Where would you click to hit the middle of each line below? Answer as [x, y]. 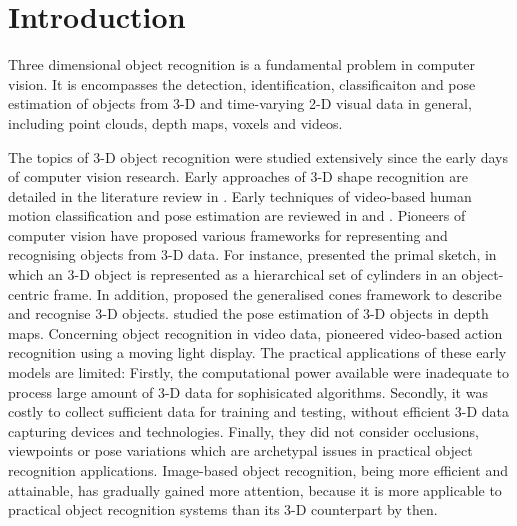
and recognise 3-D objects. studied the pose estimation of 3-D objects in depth [248, 313]
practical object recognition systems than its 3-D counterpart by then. [223, 509]
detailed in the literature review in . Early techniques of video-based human [240, 195]
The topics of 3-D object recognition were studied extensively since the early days [258, 156]
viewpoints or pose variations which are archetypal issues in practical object [240, 450]
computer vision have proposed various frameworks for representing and [228, 234]
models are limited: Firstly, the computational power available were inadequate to [259, 372]
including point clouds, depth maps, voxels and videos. [175, 122]
